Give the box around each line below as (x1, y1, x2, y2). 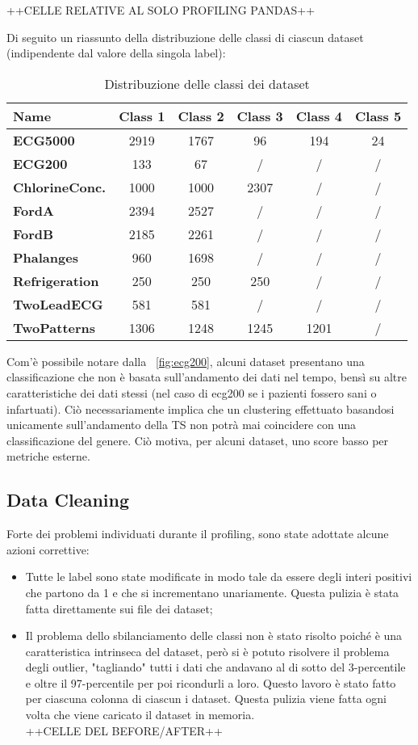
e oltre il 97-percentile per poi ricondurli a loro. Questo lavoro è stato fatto (25, 674, 396, 691)
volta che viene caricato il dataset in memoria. (25, 706, 255, 723)
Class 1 (119, 106, 165, 125)
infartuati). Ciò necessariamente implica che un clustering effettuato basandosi (6, 400, 395, 417)
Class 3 (236, 106, 283, 125)
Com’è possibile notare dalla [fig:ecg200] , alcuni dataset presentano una (6, 352, 365, 369)
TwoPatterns (13, 318, 96, 337)
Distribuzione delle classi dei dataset (104, 74, 310, 93)
